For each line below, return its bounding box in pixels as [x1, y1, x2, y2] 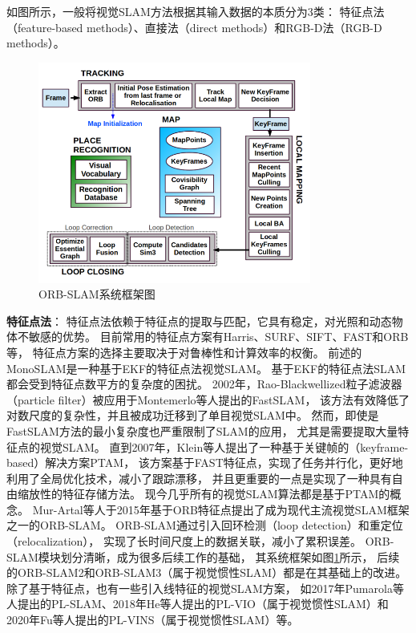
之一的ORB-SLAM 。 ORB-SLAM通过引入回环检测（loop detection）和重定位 [6, 517, 403, 534]
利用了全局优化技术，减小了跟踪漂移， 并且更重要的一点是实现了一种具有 [6, 469, 392, 486]
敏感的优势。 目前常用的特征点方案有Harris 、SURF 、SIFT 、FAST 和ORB [28, 328, 409, 345]
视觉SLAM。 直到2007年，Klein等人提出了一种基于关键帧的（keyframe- [39, 438, 409, 455]
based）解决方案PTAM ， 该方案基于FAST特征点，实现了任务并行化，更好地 [6, 454, 403, 471]
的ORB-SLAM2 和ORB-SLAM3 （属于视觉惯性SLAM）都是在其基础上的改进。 [6, 564, 407, 581]
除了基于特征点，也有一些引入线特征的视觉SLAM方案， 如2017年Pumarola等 [6, 579, 404, 596]
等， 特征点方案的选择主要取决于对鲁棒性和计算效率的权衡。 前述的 [6, 343, 362, 360]
